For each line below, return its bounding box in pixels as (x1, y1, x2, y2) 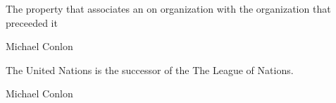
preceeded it (6, 15, 58, 30)
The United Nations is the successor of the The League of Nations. (6, 62, 294, 77)
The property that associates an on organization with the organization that (6, 1, 331, 16)
